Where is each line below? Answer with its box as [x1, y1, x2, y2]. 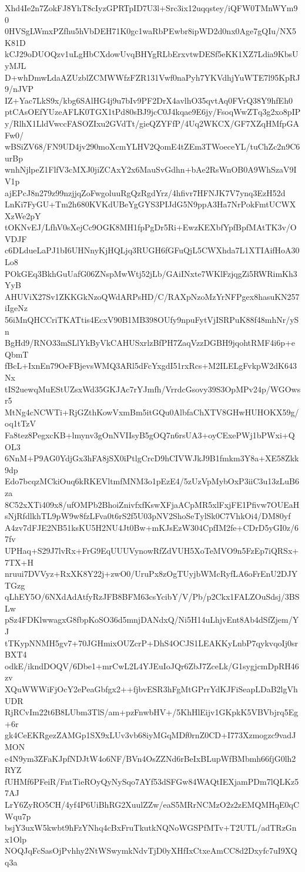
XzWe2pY [5, 209, 41, 222]
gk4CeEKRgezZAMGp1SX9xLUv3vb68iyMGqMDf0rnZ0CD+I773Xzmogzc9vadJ [5, 729, 296, 741]
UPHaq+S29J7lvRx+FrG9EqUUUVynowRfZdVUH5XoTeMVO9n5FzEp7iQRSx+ [5, 544, 299, 556]
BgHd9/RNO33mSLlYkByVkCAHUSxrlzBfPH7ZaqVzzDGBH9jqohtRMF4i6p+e [5, 336, 296, 349]
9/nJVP [5, 82, 34, 95]
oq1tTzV [5, 417, 36, 430]
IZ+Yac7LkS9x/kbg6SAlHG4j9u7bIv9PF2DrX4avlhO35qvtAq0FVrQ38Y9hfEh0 [5, 94, 293, 106]
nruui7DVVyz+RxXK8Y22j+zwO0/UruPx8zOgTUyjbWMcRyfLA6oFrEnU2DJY [5, 567, 298, 580]
